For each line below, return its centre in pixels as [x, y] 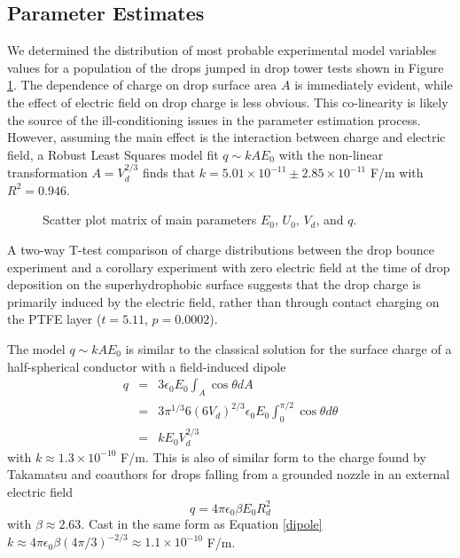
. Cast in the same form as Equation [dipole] [202, 524]
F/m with [397, 173]
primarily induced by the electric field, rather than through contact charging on [223, 301]
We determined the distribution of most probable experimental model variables [222, 50]
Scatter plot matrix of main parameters [150, 220]
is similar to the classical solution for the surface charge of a [288, 348]
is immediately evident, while [374, 85]
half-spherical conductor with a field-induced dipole [147, 366]
